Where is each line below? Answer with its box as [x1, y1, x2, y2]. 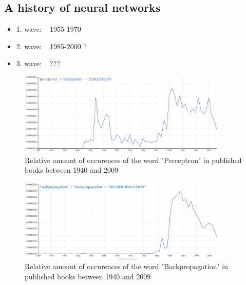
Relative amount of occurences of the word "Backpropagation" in [25, 261, 229, 272]
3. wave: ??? [16, 58, 60, 69]
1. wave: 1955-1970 [16, 24, 81, 34]
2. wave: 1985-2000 [16, 40, 81, 51]
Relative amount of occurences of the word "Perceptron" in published [25, 154, 242, 165]
